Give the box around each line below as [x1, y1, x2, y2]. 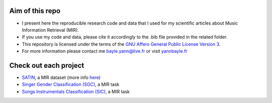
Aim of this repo [9, 7, 60, 15]
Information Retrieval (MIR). [22, 27, 79, 33]
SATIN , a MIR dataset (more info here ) [22, 74, 101, 80]
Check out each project [9, 61, 84, 70]
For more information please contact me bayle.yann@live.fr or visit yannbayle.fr [22, 48, 188, 54]
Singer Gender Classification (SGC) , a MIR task [22, 81, 119, 87]
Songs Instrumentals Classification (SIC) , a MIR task [22, 88, 130, 94]
